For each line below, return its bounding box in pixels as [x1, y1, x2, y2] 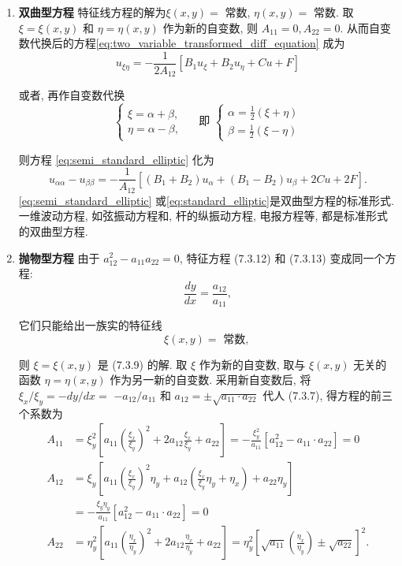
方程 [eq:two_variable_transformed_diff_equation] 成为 [73, 35, 345, 51]
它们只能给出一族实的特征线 [18, 317, 162, 333]
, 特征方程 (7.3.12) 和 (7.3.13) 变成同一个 [179, 249, 385, 266]
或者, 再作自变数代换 [18, 87, 125, 103]
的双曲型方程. [18, 222, 88, 239]
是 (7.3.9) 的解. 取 [97, 356, 188, 372]
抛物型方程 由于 [18, 249, 100, 266]
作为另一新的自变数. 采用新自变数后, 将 [110, 371, 311, 388]
